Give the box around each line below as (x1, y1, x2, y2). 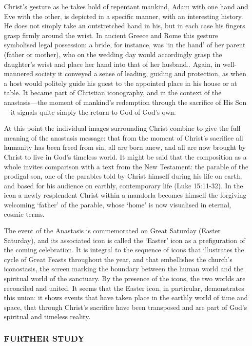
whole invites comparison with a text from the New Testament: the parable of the (4, 161, 249, 171)
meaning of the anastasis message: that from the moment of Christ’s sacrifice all (4, 132, 243, 142)
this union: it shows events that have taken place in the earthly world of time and (4, 292, 248, 303)
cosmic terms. (4, 209, 45, 219)
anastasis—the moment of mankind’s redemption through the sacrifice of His (4, 97, 233, 107)
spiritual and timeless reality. (4, 311, 91, 322)
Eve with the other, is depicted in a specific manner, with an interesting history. (4, 11, 243, 21)
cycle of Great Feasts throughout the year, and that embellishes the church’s (4, 254, 233, 264)
